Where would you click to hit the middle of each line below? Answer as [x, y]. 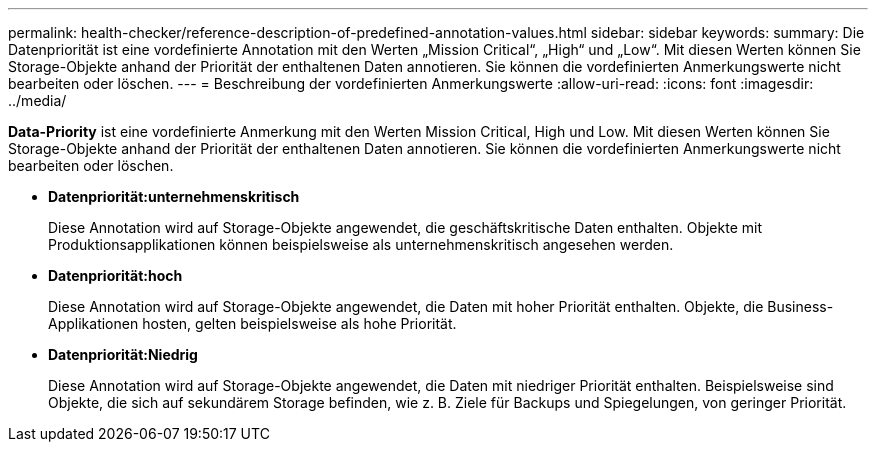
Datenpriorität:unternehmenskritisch [174, 196]
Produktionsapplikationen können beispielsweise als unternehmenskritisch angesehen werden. [361, 244]
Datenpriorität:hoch [115, 275]
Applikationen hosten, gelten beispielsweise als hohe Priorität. [252, 323]
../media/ [37, 100]
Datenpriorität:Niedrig [123, 354]
